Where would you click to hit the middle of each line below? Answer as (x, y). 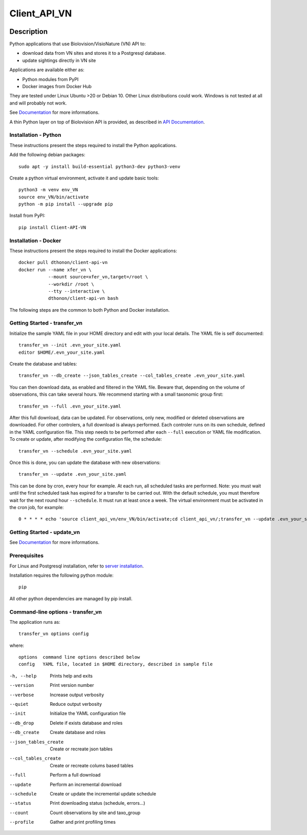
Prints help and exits (71, 676)
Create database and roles (78, 732)
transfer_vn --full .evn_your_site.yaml (70, 406)
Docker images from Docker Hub (57, 87)
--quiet (19, 704)
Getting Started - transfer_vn (46, 323)
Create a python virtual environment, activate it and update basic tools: (84, 178)
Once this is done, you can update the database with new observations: (85, 462)
